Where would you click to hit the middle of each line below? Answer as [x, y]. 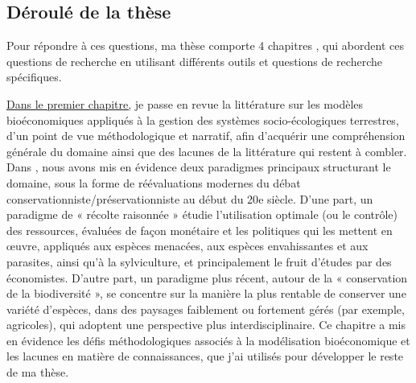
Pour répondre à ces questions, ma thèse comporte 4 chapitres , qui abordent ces [205, 45]
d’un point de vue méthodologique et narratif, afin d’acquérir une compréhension [206, 136]
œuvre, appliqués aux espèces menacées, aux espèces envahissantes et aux [187, 246]
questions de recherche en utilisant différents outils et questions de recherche [194, 61]
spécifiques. [34, 77]
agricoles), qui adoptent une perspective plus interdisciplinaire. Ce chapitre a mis [206, 325]
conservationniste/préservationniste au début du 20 [133, 198]
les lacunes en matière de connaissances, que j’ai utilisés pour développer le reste [205, 356]
